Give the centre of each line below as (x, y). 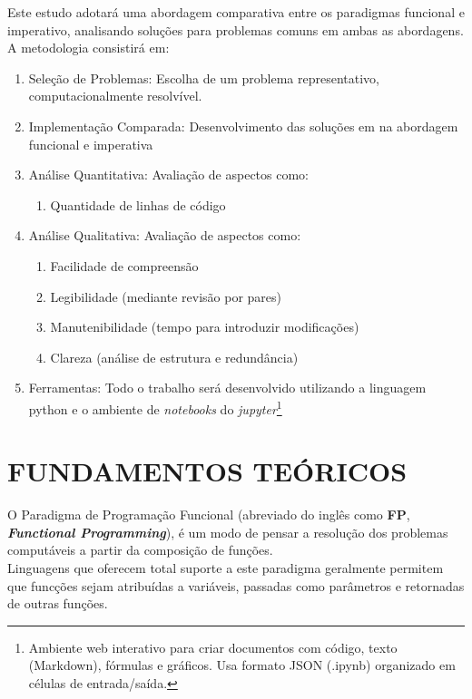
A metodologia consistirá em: (88, 48)
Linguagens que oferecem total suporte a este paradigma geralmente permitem (226, 568)
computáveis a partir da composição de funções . (140, 550)
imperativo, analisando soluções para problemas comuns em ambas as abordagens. (236, 29)
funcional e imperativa (91, 144)
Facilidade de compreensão (124, 265)
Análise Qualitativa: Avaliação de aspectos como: (165, 235)
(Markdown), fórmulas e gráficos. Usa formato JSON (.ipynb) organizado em (242, 665)
